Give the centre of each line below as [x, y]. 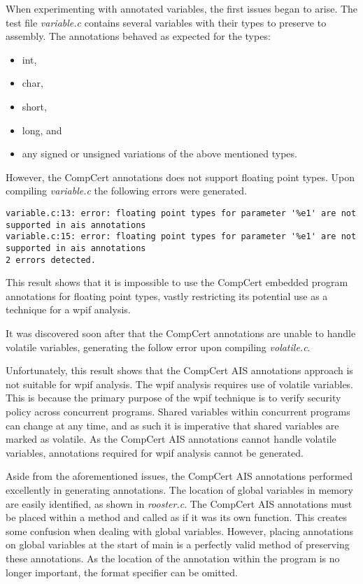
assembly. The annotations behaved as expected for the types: [138, 36]
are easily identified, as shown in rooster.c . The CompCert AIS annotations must [179, 503]
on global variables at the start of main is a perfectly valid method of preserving [178, 544]
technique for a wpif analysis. [68, 309]
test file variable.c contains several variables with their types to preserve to [166, 22]
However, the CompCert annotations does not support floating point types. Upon [180, 177]
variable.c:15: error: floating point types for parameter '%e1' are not [181, 237]
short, [34, 106]
